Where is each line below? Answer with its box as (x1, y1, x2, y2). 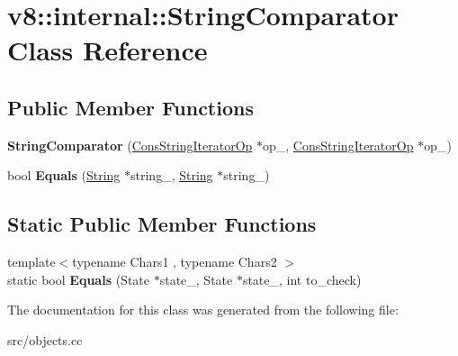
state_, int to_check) (242, 269, 362, 288)
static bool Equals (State (7, 269, 149, 288)
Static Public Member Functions (7, 210, 317, 238)
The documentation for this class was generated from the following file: (7, 300, 399, 319)
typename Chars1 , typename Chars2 (72, 252, 277, 271)
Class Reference (7, 32, 208, 68)
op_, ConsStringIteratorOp (262, 135, 414, 154)
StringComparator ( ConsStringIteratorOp (7, 135, 253, 154)
